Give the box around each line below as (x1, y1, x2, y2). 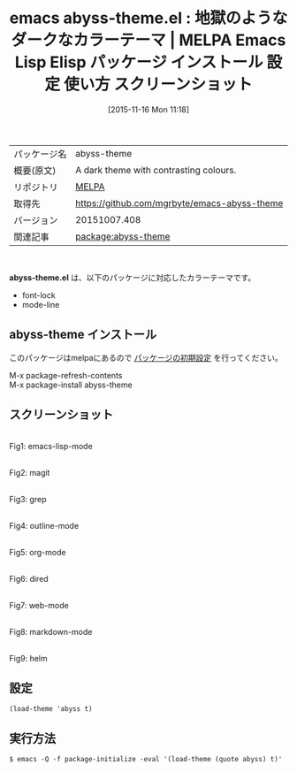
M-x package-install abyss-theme (9, 379, 133, 390)
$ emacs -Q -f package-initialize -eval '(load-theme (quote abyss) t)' (9, 755, 283, 764)
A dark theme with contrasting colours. (74, 164, 237, 176)
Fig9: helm (9, 653, 48, 663)
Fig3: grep (9, 493, 47, 504)
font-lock (21, 289, 56, 301)
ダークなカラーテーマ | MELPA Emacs (11, 30, 286, 50)
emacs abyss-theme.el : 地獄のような (9, 8, 288, 28)
